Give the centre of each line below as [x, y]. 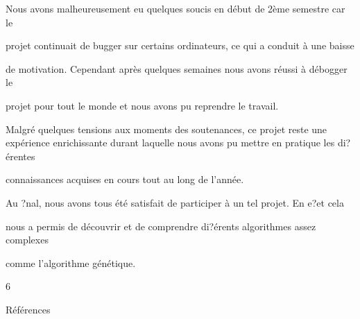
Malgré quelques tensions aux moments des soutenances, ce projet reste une [166, 129]
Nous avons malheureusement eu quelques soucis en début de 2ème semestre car [175, 8]
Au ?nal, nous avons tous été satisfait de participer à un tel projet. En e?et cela [175, 202]
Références [28, 309]
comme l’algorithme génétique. [71, 262]
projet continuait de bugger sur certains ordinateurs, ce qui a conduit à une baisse [180, 45]
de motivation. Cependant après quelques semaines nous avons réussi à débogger [177, 68]
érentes [20, 156]
